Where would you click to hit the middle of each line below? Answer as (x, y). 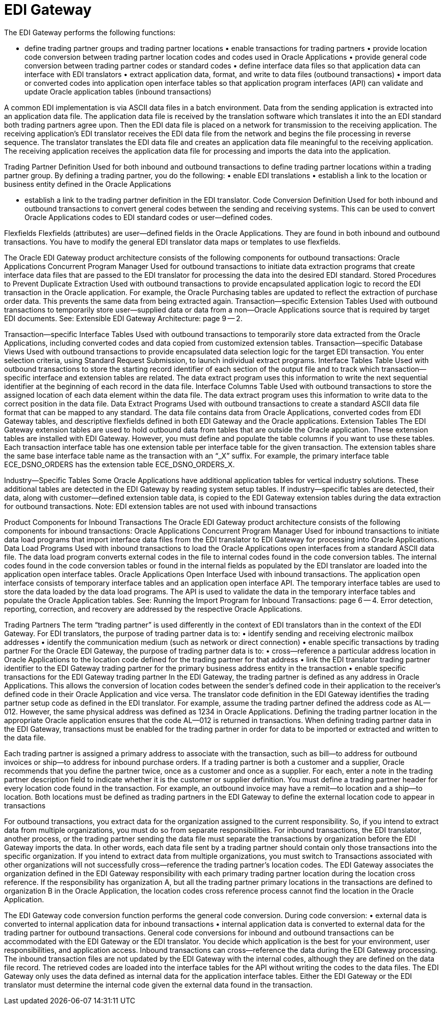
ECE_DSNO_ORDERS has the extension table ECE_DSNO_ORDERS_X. (120, 464)
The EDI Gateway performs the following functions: (90, 32)
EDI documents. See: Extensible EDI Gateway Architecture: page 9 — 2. (123, 318)
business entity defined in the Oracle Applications (88, 184)
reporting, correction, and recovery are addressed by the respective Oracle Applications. (153, 609)
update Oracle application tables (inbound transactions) (118, 91)
